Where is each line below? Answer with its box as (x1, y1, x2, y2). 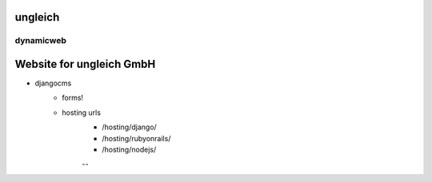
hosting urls (62, 108, 102, 117)
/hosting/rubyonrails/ (102, 133, 171, 143)
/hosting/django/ (102, 122, 158, 132)
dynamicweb (14, 35, 67, 46)
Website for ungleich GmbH (14, 57, 156, 71)
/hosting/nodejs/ (102, 144, 157, 155)
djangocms (34, 78, 72, 88)
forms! (62, 93, 84, 103)
